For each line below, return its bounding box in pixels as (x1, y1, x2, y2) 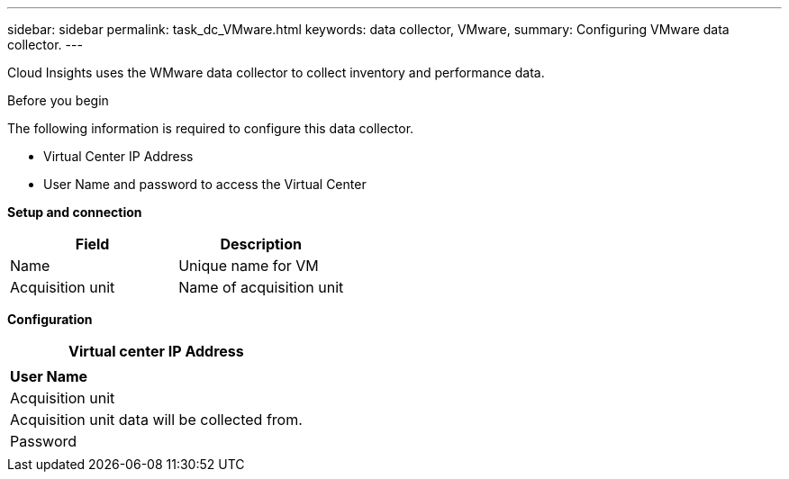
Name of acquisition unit (178, 278, 344, 296)
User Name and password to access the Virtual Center (43, 176, 367, 192)
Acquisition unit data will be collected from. (10, 411, 303, 429)
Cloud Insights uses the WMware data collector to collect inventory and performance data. (7, 65, 545, 80)
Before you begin (7, 93, 109, 108)
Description (220, 235, 302, 253)
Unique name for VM (178, 257, 319, 275)
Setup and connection (7, 204, 142, 220)
